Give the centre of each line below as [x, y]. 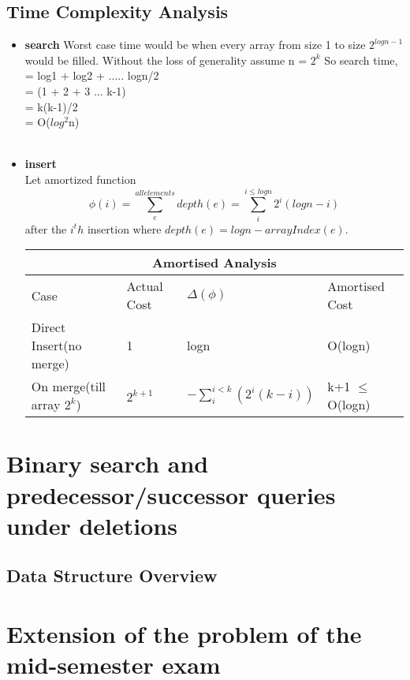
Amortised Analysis [214, 263]
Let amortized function [80, 179]
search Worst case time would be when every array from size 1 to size [195, 45]
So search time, [361, 60]
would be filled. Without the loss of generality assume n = [166, 60]
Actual [145, 286]
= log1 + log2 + [65, 75]
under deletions [92, 525]
